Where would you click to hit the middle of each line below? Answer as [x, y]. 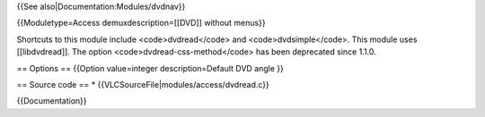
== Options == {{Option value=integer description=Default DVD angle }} [150, 68]
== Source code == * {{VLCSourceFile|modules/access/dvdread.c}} [143, 84]
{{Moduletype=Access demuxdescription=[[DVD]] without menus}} [141, 23]
